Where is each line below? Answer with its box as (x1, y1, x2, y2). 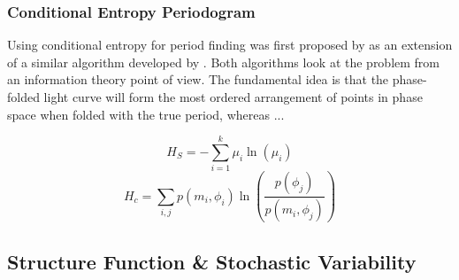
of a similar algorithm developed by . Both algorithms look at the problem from (7, 52, 440, 71)
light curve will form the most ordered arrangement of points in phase (43, 88, 423, 105)
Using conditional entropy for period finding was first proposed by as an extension (7, 35, 453, 54)
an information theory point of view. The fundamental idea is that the (7, 70, 389, 89)
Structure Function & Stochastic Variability (7, 247, 417, 275)
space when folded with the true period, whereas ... (7, 105, 285, 123)
